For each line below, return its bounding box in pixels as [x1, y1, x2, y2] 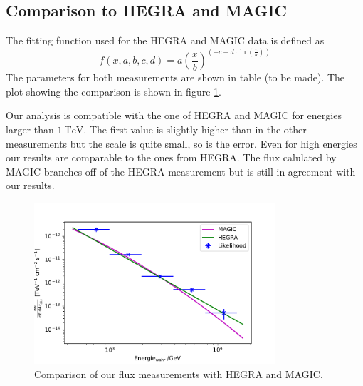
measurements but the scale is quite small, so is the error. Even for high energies [6, 136, 357, 151]
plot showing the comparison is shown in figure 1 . [6, 83, 221, 98]
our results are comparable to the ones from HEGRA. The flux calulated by [6, 150, 337, 165]
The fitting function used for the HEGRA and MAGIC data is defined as [6, 33, 325, 48]
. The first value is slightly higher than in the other [83, 122, 307, 137]
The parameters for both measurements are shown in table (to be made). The [6, 70, 345, 85]
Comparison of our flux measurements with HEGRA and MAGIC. [34, 366, 323, 381]
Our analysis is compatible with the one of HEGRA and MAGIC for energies [6, 108, 342, 123]
